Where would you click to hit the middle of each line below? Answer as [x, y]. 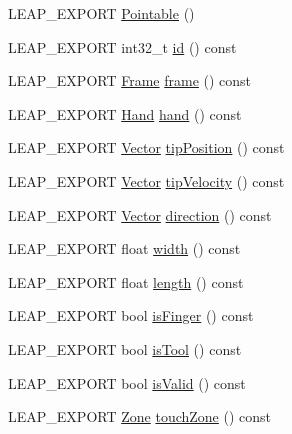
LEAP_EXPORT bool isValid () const [127, 382]
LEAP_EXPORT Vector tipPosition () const [146, 147]
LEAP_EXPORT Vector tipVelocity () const [146, 180]
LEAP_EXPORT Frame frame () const [130, 80]
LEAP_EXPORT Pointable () [101, 13]
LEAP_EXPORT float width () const [124, 248]
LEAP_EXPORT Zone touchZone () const [140, 416]
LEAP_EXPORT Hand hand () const [125, 113]
